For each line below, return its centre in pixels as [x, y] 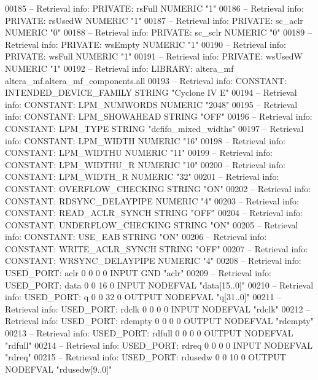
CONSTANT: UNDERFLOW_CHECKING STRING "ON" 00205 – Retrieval [152, 224]
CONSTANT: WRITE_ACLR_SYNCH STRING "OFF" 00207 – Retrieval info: [157, 248]
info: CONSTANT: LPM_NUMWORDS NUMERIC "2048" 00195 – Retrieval [151, 104]
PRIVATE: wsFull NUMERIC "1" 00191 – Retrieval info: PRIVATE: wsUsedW [154, 56]
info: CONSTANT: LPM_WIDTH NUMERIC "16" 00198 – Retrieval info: [145, 140]
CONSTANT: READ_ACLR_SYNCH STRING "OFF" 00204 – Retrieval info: [154, 213]
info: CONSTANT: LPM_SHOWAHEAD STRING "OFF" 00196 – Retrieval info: [159, 116]
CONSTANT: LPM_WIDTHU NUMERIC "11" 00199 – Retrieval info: [139, 153]
